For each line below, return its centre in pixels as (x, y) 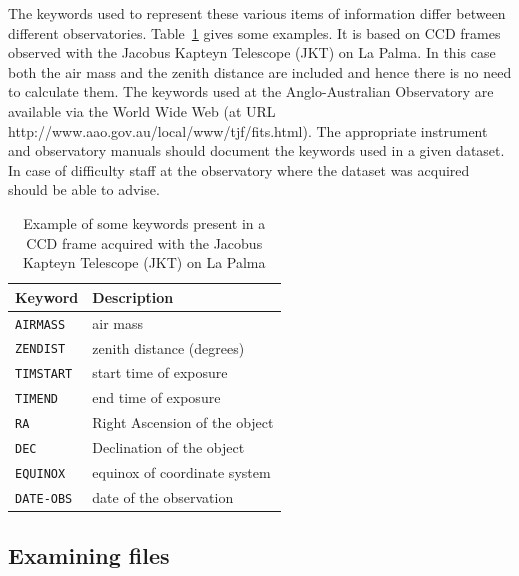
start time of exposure (160, 372)
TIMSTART (44, 374)
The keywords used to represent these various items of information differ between (257, 13)
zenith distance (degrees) (168, 347)
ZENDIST (40, 349)
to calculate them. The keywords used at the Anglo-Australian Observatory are (251, 91)
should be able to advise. (84, 189)
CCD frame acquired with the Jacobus (144, 242)
